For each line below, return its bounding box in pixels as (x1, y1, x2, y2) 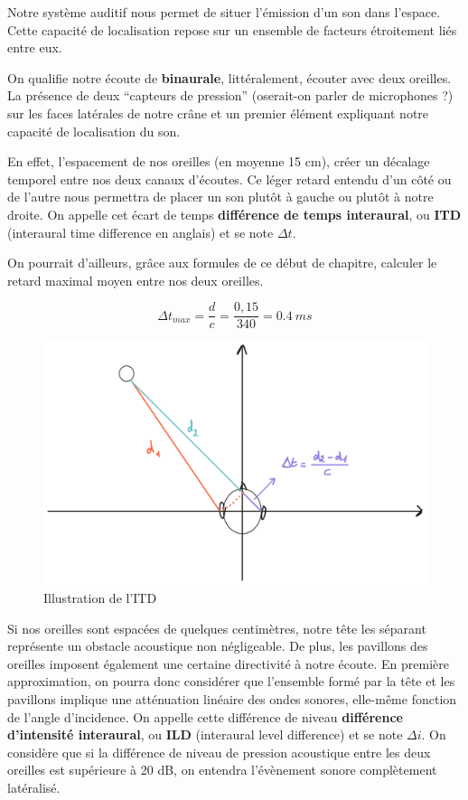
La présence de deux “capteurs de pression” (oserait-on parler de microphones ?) (7, 86, 454, 105)
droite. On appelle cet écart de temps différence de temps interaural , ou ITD (7, 204, 462, 223)
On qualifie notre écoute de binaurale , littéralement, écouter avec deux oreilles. (7, 68, 452, 87)
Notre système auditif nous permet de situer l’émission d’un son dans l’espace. (7, 3, 441, 21)
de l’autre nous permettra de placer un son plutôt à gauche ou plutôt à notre (7, 187, 434, 206)
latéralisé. (7, 777, 61, 796)
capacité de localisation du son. (7, 121, 181, 140)
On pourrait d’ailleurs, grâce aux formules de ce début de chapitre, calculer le (7, 253, 437, 272)
